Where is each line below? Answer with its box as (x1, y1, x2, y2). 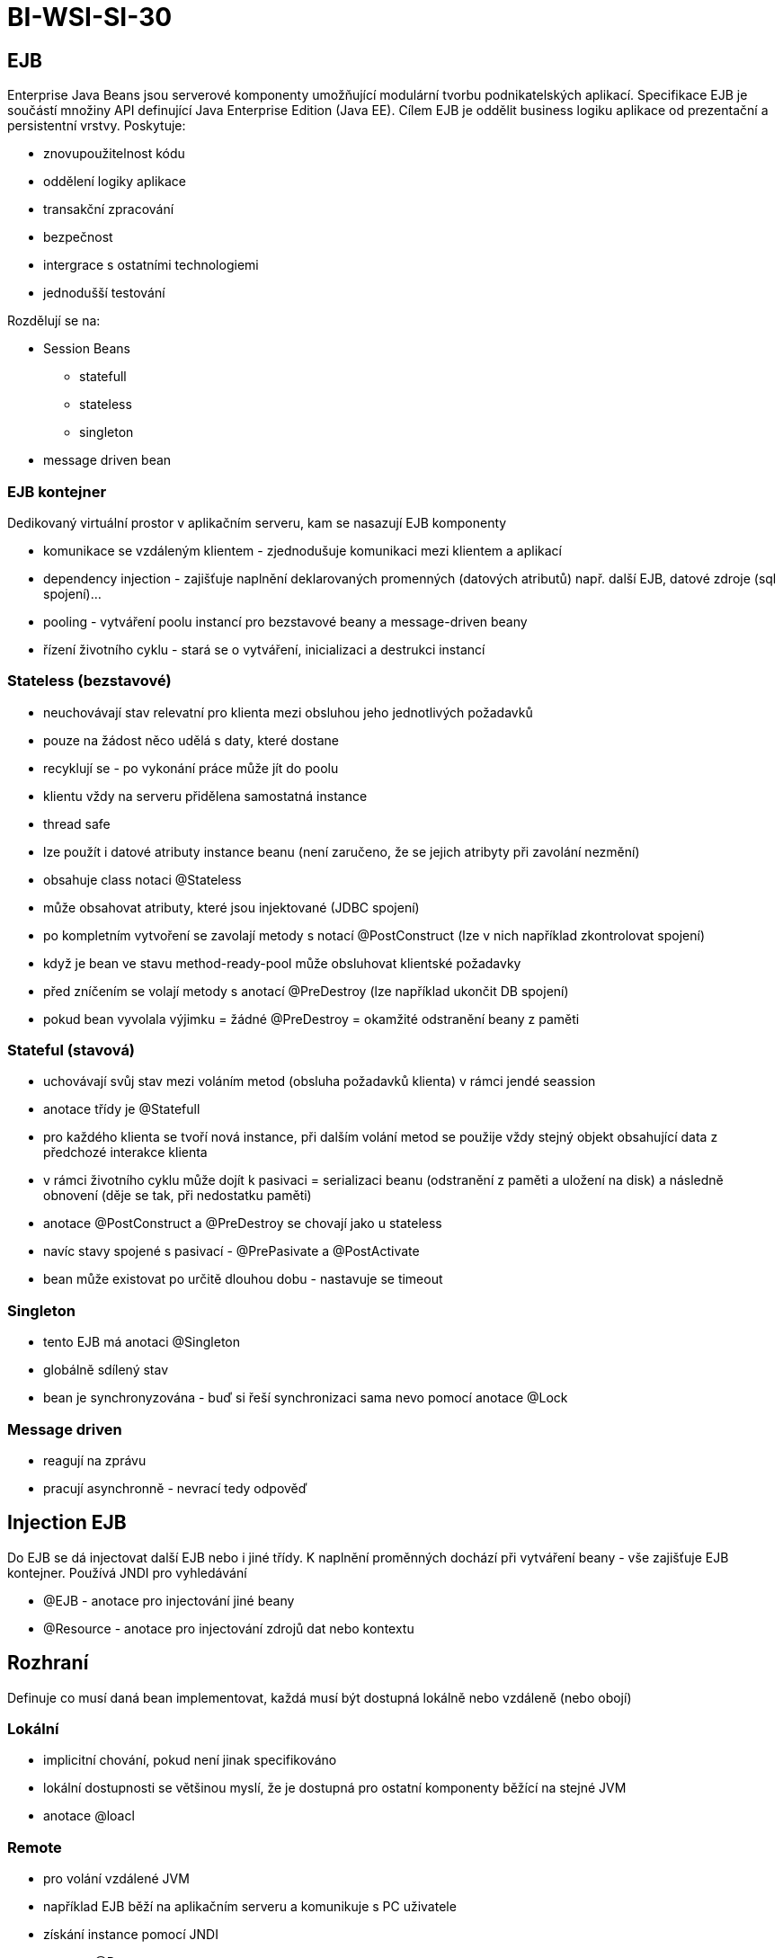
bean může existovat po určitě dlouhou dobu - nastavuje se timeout (43, 1271, 443, 1287)
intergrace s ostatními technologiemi (43, 257, 259, 273)
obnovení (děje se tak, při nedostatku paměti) (43, 1188, 312, 1204)
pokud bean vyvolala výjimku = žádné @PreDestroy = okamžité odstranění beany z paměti (43, 1010, 580, 1027)
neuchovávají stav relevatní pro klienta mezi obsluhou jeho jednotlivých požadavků (43, 704, 533, 720)
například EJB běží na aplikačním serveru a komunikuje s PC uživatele (43, 1899, 457, 1915)
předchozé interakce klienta (43, 1144, 208, 1161)
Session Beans (43, 341, 130, 357)
